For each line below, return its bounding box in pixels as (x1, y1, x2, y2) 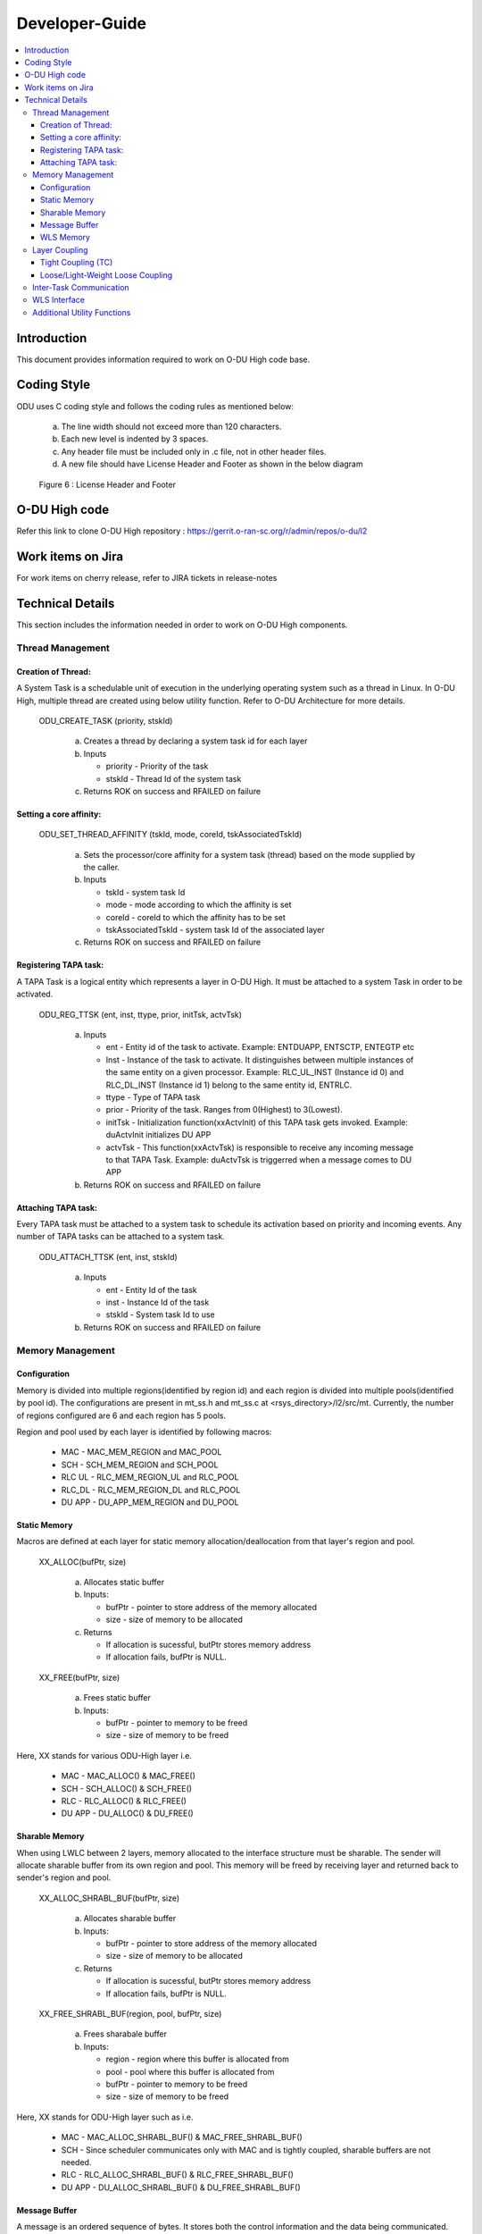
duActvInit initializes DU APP (105, 1130, 212, 1140)
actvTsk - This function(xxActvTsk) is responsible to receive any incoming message (105, 1142, 414, 1153)
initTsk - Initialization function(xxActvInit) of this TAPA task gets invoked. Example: (105, 1117, 409, 1128)
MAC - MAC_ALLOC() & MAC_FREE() (61, 1770, 196, 1782)
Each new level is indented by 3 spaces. (61, 433, 209, 444)
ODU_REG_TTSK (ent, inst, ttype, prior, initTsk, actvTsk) (38, 1009, 243, 1020)
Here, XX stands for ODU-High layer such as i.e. (16, 2112, 194, 2122)
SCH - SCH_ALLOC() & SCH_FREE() (61, 1783, 192, 1793)
